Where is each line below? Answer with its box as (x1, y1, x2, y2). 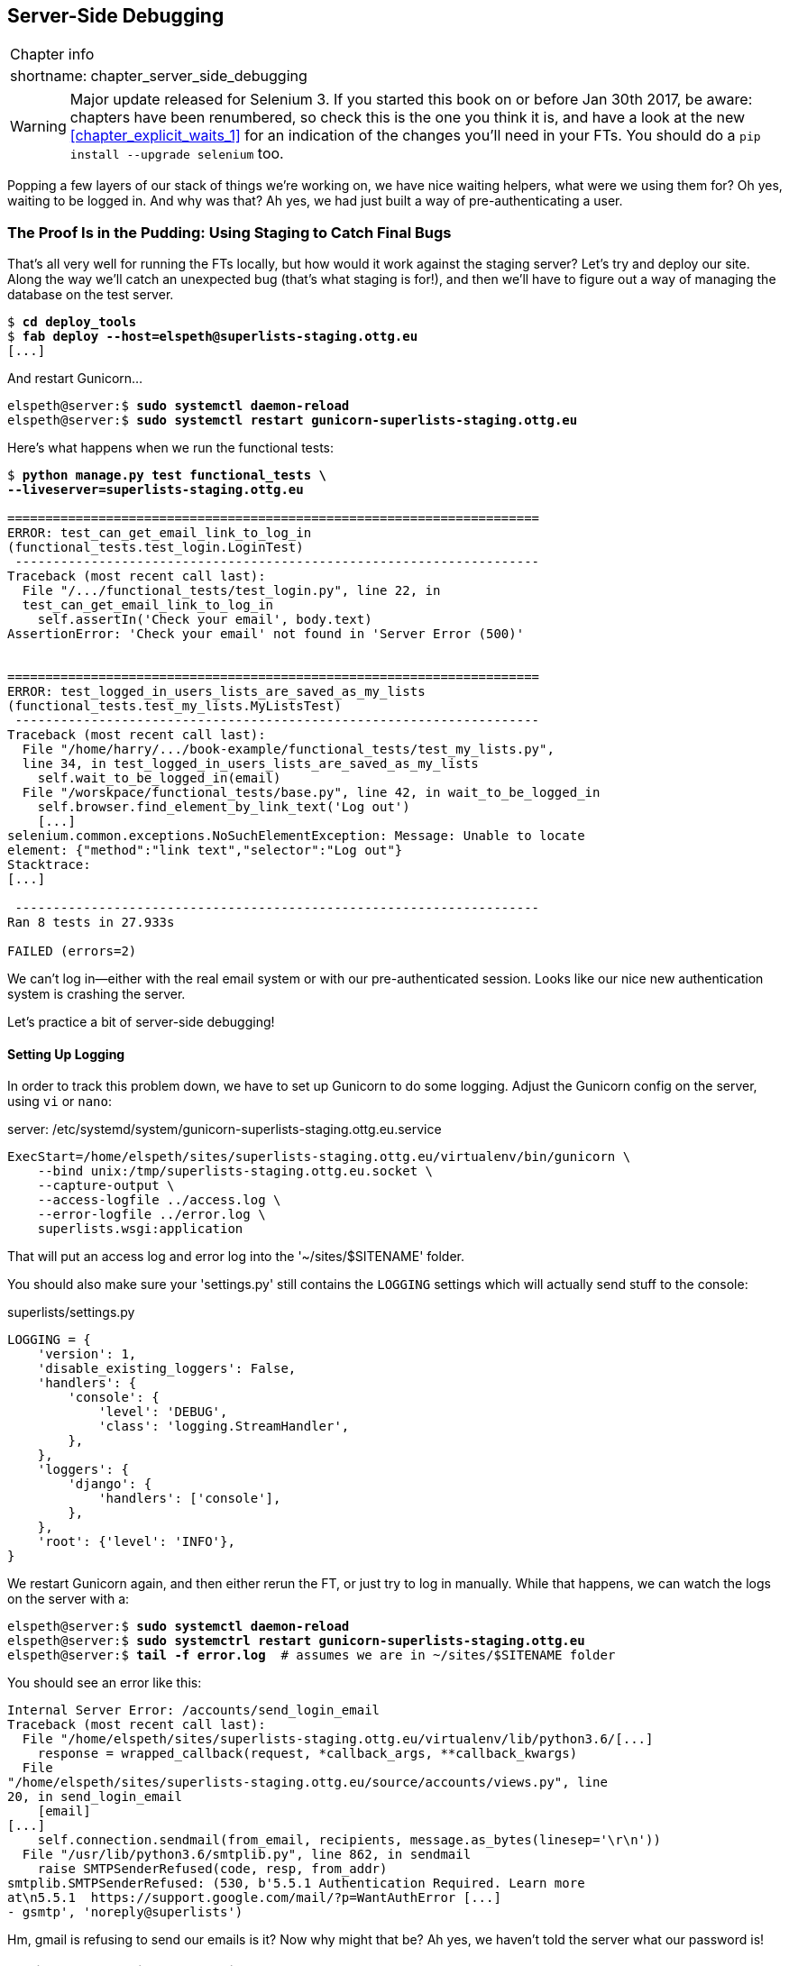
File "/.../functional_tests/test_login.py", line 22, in (22, 583, 441, 599)
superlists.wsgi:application (37, 1221, 243, 1237)
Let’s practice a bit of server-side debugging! (7, 1014, 275, 1030)
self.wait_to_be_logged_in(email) (37, 771, 281, 786)
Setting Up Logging (7, 1046, 125, 1062)
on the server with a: (7, 1591, 130, 1607)
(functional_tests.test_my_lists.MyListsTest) (7, 699, 342, 714)
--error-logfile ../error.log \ (37, 1207, 266, 1222)
